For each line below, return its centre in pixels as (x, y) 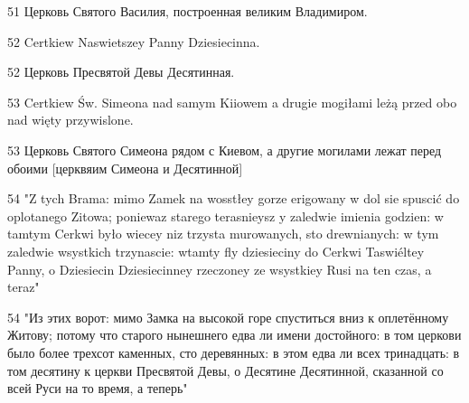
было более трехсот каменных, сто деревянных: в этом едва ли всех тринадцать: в (234, 352)
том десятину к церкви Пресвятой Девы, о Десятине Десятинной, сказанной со (225, 370)
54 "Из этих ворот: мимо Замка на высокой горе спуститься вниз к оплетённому (228, 317)
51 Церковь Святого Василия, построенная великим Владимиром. (188, 11)
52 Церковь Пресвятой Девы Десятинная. (121, 72)
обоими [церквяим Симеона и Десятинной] (125, 168)
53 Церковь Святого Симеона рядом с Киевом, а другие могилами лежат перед (225, 150)
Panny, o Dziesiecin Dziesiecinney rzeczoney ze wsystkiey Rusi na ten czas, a (220, 269)
